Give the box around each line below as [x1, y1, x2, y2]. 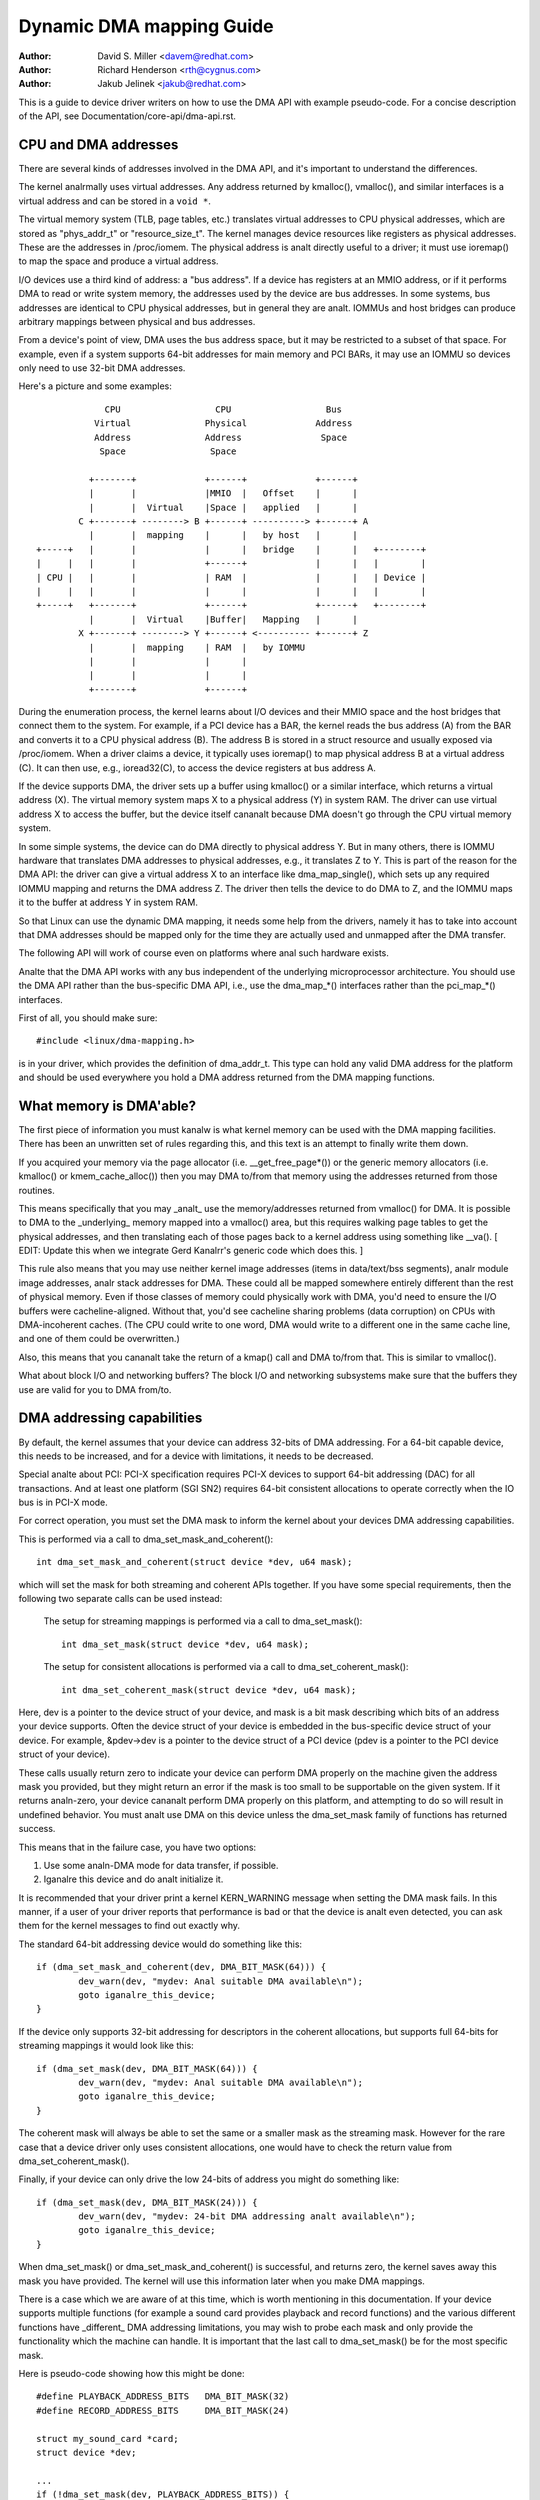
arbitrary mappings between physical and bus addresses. [18, 315, 256, 327]
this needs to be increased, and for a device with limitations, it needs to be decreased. [18, 1450, 374, 1462]
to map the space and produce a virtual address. [18, 255, 219, 267]
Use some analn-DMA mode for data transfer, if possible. [43, 1859, 279, 1871]
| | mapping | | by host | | [88, 530, 359, 541]
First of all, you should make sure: [18, 1011, 158, 1024]
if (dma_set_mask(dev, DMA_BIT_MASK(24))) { [36, 2196, 259, 2208]
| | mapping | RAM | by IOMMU [88, 641, 305, 653]
